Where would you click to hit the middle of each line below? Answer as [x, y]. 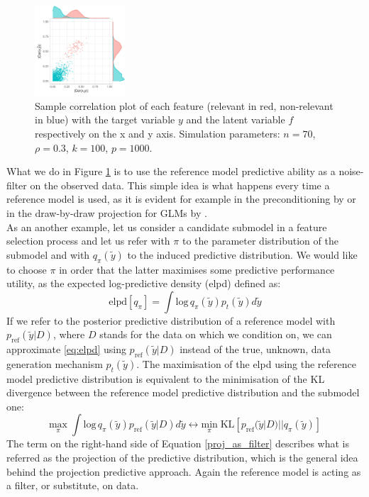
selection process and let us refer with [88, 241]
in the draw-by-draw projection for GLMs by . [107, 212]
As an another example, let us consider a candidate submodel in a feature [167, 227]
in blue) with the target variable [105, 119]
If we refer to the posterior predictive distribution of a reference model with [171, 320]
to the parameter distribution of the [260, 241]
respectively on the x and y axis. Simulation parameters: [158, 133]
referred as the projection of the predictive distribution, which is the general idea [182, 458]
